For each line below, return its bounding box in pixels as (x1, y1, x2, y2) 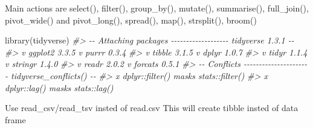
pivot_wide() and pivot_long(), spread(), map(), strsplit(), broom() (5, 13, 257, 26)
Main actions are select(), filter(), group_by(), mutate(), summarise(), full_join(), (5, 2, 309, 14)
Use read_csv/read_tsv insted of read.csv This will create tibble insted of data (5, 101, 298, 114)
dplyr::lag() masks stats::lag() (5, 81, 114, 94)
